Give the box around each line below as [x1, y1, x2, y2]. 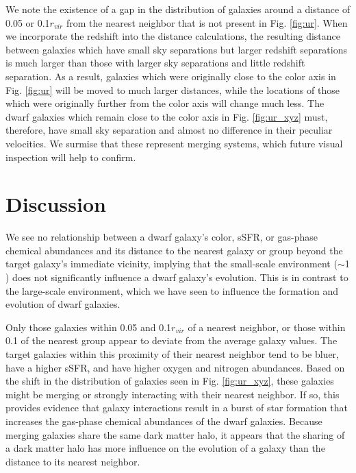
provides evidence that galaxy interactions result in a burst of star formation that [5, 400, 348, 415]
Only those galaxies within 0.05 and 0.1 [5, 319, 172, 334]
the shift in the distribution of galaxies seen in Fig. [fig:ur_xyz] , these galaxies [5, 374, 334, 388]
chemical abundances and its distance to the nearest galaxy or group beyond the [5, 243, 343, 257]
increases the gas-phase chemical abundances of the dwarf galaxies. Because [5, 413, 322, 428]
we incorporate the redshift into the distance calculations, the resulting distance [5, 29, 340, 43]
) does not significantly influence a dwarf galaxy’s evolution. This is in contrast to [5, 270, 348, 284]
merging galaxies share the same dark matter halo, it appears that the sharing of [5, 427, 345, 441]
